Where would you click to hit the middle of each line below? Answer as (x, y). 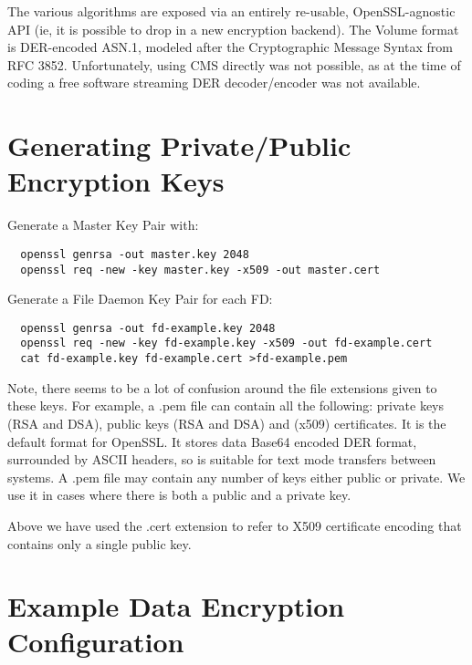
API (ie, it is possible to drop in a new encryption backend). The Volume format (233, 29)
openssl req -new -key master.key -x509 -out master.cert (200, 270)
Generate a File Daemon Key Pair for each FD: (140, 299)
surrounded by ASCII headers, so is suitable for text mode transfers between (222, 459)
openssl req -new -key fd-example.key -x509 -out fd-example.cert (226, 343)
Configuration (96, 642)
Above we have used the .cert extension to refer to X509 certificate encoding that (235, 525)
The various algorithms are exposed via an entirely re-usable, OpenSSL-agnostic (231, 11)
